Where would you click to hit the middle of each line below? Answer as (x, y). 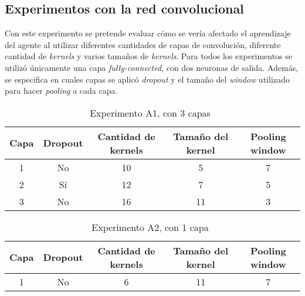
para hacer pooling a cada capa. (61, 91)
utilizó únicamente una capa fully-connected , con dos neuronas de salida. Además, (152, 67)
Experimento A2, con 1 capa (150, 227)
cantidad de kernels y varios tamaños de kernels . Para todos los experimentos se (149, 56)
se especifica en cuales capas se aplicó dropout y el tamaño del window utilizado (147, 79)
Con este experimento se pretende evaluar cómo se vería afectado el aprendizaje (148, 33)
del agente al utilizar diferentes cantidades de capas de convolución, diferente (143, 44)
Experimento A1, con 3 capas (150, 113)
